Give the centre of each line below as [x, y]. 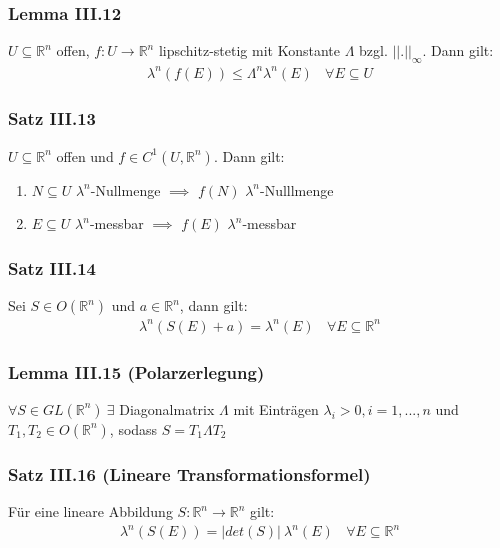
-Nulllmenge [296, 189]
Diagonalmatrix [167, 408]
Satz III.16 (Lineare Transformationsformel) [189, 473]
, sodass [133, 428]
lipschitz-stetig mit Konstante [249, 50]
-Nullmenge [125, 189]
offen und [85, 155]
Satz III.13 [52, 118]
